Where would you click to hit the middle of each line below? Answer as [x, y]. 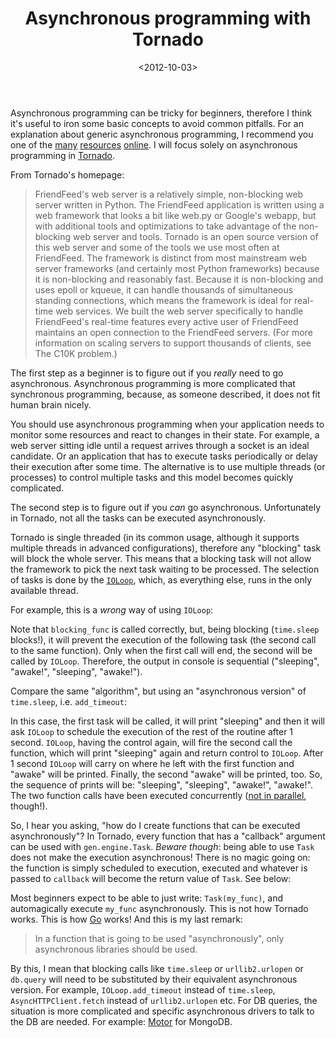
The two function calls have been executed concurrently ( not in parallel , [158, 795]
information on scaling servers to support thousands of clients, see [173, 343]
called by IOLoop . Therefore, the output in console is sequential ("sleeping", [165, 661]
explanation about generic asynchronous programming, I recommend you [162, 134]
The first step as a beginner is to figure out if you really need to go [147, 373]
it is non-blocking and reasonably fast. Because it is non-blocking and [179, 279]
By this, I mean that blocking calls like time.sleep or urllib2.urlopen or [157, 968]
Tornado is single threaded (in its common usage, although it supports [155, 537]
